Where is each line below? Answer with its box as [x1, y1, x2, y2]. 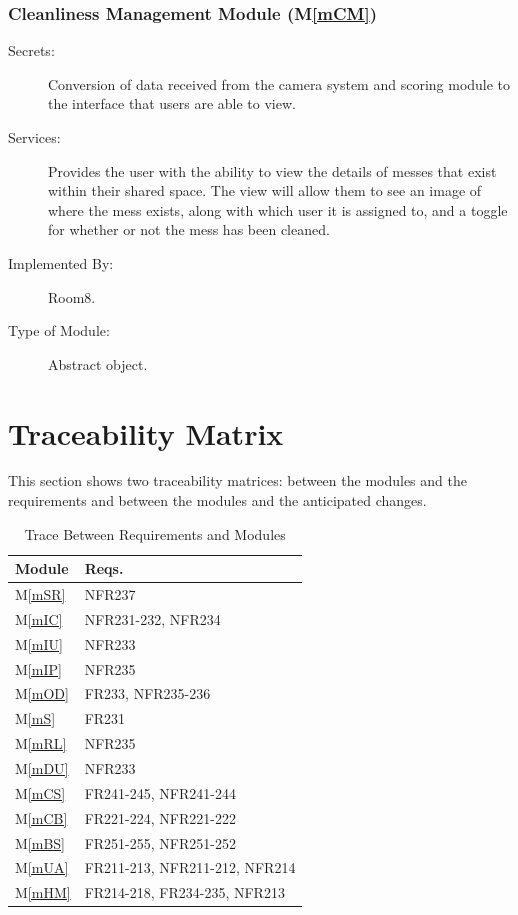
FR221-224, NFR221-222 [84, 807, 236, 828]
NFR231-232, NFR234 [84, 608, 221, 629]
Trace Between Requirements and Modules [24, 523, 286, 544]
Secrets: [8, 40, 55, 61]
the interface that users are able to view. [48, 93, 296, 114]
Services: [8, 127, 61, 147]
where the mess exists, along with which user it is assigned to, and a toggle [48, 199, 508, 220]
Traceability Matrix [8, 412, 284, 453]
